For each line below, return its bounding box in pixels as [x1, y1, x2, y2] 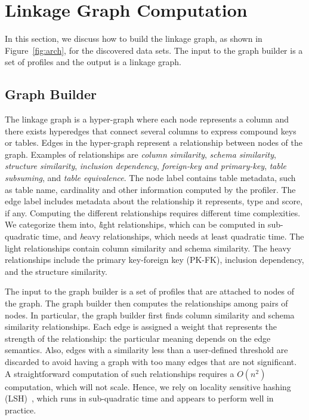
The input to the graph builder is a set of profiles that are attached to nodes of [5, 285, 295, 298]
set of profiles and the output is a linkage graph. [5, 56, 181, 68]
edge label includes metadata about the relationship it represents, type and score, [5, 195, 303, 207]
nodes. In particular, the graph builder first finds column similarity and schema [5, 308, 295, 321]
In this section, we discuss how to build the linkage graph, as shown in [5, 32, 262, 45]
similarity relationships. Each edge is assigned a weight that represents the [5, 320, 277, 333]
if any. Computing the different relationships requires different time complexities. [5, 206, 301, 219]
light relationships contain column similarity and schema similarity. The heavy [5, 241, 292, 254]
